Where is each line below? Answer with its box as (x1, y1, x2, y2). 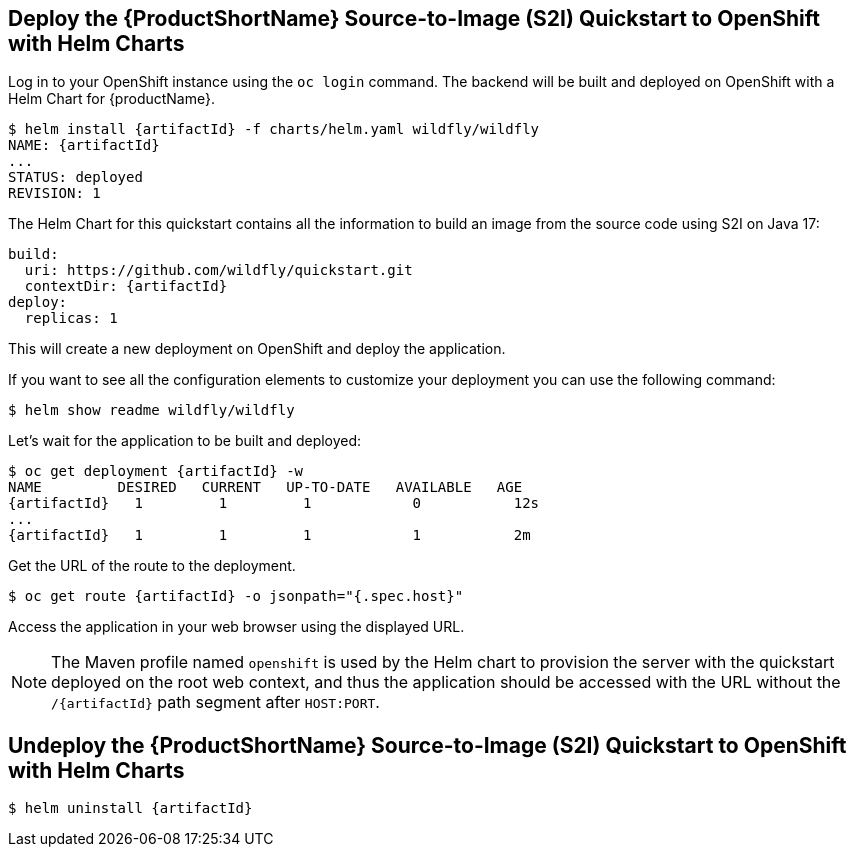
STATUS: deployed (8, 169, 143, 186)
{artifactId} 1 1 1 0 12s (8, 495, 540, 512)
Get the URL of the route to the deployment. (8, 557, 296, 575)
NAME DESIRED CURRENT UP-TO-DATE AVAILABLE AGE (8, 479, 523, 496)
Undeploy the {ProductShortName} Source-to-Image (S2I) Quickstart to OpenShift (8, 732, 847, 758)
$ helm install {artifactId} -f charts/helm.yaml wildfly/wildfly (8, 121, 540, 138)
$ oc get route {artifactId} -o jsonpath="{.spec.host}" (8, 588, 464, 605)
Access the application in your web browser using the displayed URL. (8, 618, 465, 636)
